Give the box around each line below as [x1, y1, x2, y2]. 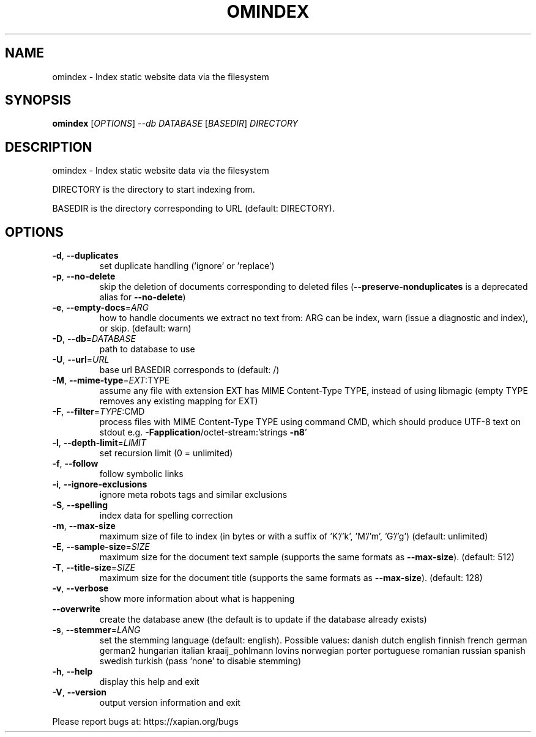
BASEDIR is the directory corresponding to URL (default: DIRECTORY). [52, 203, 335, 214]
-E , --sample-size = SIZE [52, 541, 150, 552]
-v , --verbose [52, 583, 109, 594]
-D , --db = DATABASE [52, 333, 136, 344]
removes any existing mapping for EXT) [99, 396, 258, 407]
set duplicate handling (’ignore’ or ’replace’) [99, 261, 275, 272]
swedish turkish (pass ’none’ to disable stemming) [99, 656, 302, 667]
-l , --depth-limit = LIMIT [52, 437, 146, 448]
